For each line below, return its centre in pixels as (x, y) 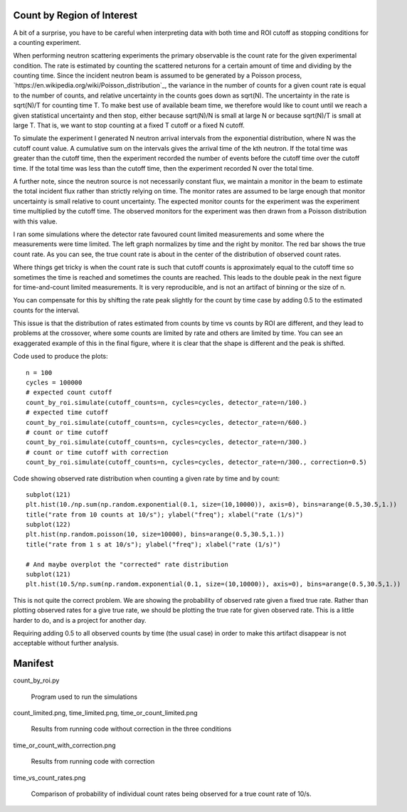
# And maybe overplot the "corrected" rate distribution (127, 564)
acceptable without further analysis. (66, 643)
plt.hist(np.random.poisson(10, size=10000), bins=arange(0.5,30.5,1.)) (155, 534)
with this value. (35, 221)
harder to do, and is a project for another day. (80, 620)
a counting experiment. (47, 42)
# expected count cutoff (69, 392)
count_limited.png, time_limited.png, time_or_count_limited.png (106, 713)
